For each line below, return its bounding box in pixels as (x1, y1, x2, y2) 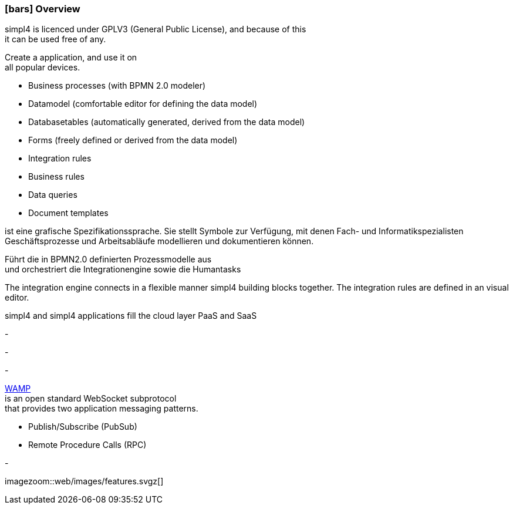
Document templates (28, 208, 109, 218)
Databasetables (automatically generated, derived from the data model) (28, 117, 305, 127)
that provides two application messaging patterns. (5, 403, 198, 414)
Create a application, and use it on (5, 52, 137, 63)
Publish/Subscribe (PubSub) (28, 422, 137, 432)
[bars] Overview (5, 3, 80, 15)
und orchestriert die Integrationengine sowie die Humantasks (5, 264, 241, 275)
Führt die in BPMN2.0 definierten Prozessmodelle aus (5, 254, 212, 265)
